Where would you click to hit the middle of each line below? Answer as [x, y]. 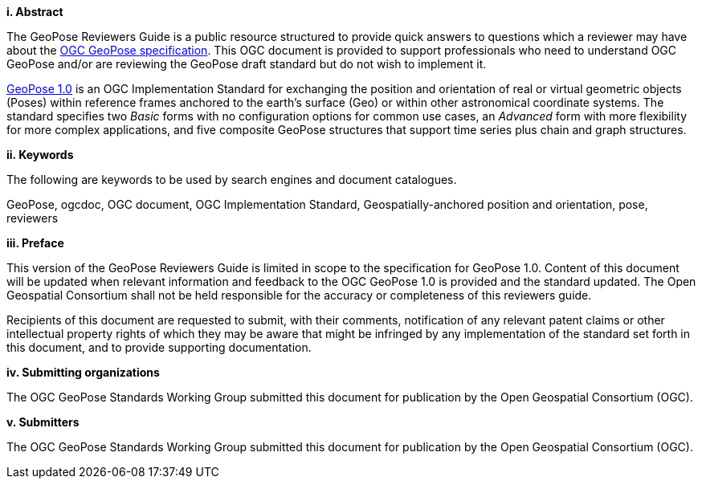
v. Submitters [43, 422]
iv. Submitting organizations [83, 372]
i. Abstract [35, 12]
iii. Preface [35, 243]
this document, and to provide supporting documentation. [159, 347]
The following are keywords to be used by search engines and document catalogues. [232, 179]
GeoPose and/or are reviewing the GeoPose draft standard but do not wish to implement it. [247, 64]
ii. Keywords [40, 155]
